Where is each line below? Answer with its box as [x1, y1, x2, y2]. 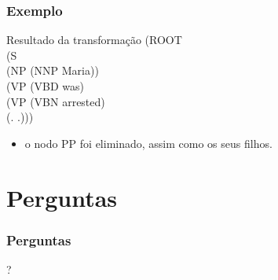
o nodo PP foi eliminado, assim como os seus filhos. [24, 134, 273, 151]
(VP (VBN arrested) [6, 93, 105, 109]
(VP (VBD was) [6, 78, 85, 94]
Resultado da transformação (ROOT [6, 31, 182, 48]
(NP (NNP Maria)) [6, 62, 99, 79]
